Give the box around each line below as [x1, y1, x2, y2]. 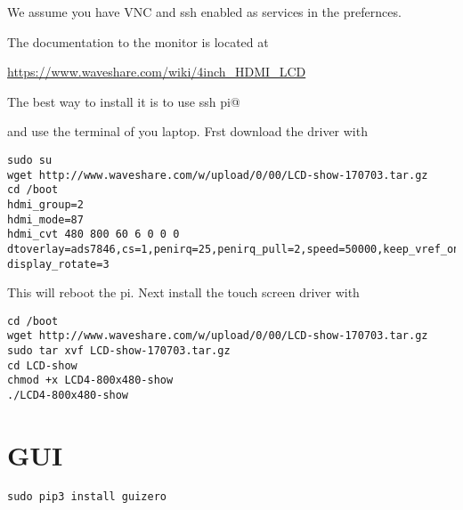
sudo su [7, 153, 53, 166]
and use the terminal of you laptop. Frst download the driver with [7, 122, 368, 141]
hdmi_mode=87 [7, 213, 84, 226]
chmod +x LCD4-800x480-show [7, 374, 174, 387]
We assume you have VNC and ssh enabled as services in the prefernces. [7, 3, 402, 20]
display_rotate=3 [7, 257, 110, 271]
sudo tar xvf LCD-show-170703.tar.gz [7, 344, 231, 358]
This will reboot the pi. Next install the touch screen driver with [7, 283, 360, 302]
